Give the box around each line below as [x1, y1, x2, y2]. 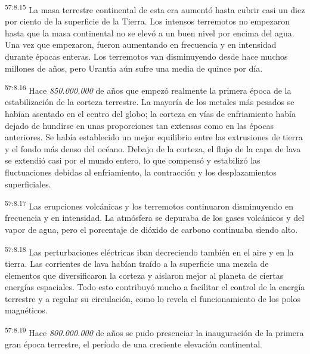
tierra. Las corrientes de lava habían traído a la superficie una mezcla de [5, 257, 269, 269]
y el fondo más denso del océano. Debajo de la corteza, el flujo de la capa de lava [5, 142, 301, 155]
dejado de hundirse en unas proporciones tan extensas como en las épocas [5, 119, 274, 131]
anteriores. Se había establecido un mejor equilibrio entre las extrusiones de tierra [5, 131, 303, 143]
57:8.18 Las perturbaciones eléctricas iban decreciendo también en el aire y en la [5, 244, 294, 258]
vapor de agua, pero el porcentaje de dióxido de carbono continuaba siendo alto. [5, 223, 298, 236]
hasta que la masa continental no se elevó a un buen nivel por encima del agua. [5, 26, 294, 39]
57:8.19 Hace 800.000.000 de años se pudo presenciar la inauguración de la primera [5, 324, 304, 338]
